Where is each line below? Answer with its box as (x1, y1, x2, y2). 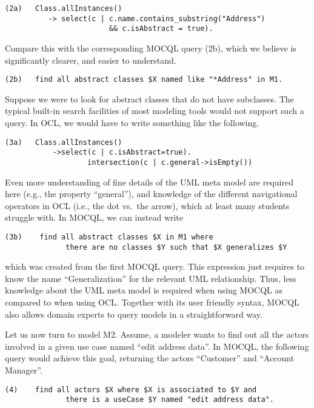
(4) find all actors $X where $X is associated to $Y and (5, 385, 257, 394)
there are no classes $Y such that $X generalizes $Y (65, 242, 287, 252)
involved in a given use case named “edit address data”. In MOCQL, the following (5, 339, 309, 352)
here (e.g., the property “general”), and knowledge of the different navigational (5, 187, 298, 200)
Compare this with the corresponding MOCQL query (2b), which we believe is (5, 41, 296, 54)
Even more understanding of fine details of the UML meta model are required (5, 175, 293, 188)
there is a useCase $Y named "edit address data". (65, 395, 274, 404)
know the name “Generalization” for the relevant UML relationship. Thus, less (5, 272, 296, 284)
